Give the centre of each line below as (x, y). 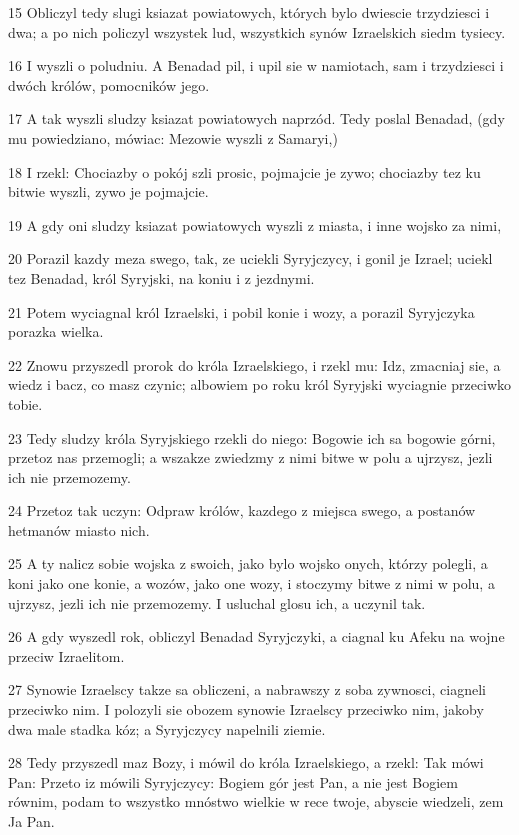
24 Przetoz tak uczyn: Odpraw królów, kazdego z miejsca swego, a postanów (242, 510)
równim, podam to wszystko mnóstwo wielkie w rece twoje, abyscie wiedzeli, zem (256, 801)
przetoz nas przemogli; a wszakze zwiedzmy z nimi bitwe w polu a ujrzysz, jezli (250, 457)
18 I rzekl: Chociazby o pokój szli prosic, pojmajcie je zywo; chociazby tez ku (244, 171)
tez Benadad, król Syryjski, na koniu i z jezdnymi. (161, 277)
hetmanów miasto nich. (79, 529)
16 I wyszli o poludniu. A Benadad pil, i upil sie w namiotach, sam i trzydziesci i (256, 65)
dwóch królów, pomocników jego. (109, 84)
